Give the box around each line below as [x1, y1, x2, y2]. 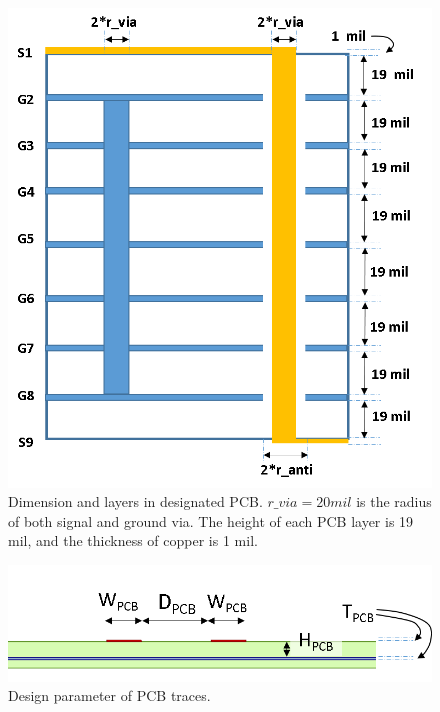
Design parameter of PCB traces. [8, 685, 211, 706]
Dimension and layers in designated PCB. [8, 491, 263, 512]
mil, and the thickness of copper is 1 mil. [8, 530, 258, 551]
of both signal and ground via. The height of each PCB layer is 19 [8, 510, 414, 531]
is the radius [356, 491, 432, 512]
